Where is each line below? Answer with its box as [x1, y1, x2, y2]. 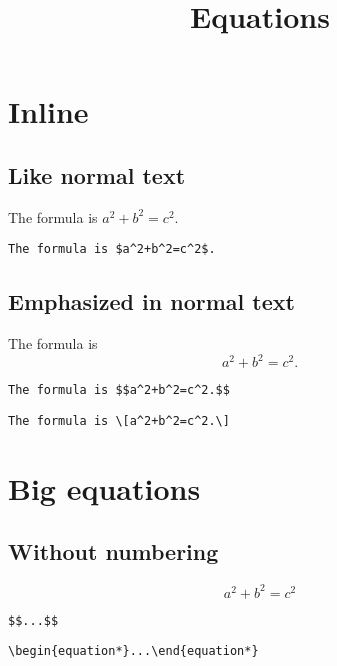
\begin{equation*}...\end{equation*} [8, 644, 259, 659]
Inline [8, 91, 89, 132]
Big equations [8, 467, 201, 508]
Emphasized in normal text [8, 286, 295, 317]
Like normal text [8, 159, 186, 190]
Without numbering [8, 536, 219, 567]
